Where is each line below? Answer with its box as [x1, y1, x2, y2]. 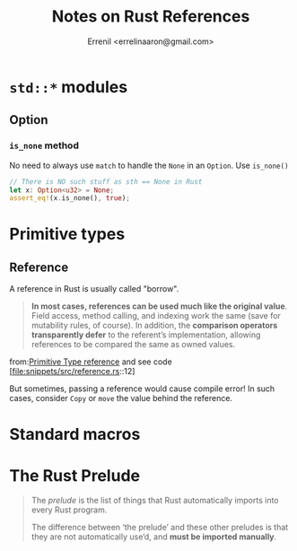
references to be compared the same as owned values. [31, 339, 236, 350]
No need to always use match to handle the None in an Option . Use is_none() [9, 160, 289, 171]
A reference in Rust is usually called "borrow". [9, 284, 179, 294]
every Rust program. [31, 504, 108, 515]
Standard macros [9, 424, 141, 445]
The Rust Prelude [9, 465, 141, 485]
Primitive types [9, 224, 126, 244]
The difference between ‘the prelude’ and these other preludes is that [31, 522, 289, 533]
